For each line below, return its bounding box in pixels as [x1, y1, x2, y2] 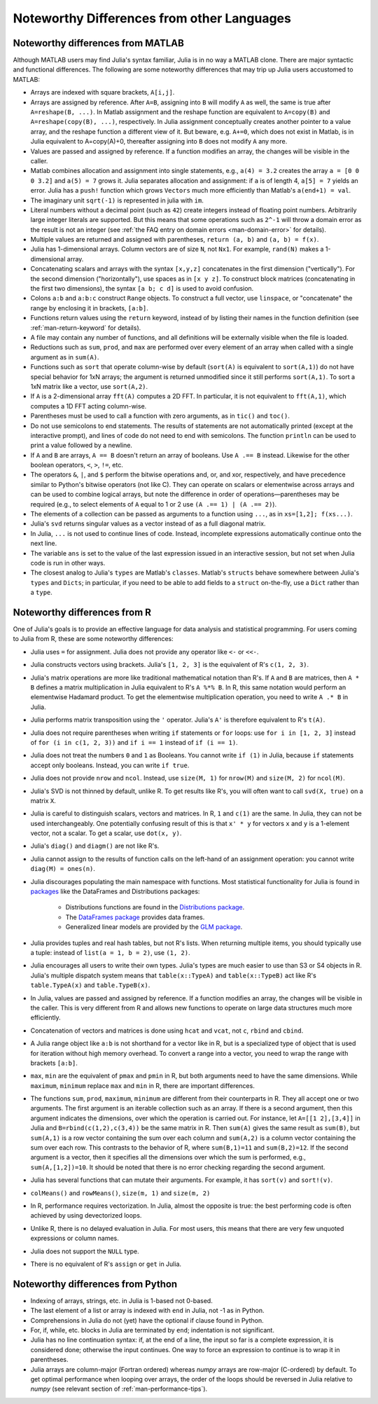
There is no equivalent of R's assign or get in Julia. [30, 1260, 182, 1268]
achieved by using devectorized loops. [30, 1211, 142, 1220]
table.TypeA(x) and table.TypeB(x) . [30, 981, 150, 989]
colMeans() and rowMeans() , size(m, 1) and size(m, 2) [30, 1188, 211, 1197]
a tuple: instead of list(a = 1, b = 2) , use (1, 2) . [30, 949, 190, 956]
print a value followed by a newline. [30, 441, 133, 450]
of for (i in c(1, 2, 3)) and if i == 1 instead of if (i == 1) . [30, 738, 238, 746]
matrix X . [30, 796, 56, 805]
